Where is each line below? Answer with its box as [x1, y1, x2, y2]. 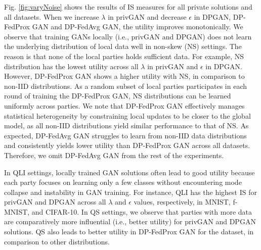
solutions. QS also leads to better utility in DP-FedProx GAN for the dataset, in [4, 226, 254, 237]
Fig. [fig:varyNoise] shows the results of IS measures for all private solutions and [4, 2, 252, 12]
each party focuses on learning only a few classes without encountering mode [4, 177, 242, 187]
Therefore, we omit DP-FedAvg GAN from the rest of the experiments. [4, 149, 224, 160]
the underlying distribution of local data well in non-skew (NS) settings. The [4, 41, 242, 52]
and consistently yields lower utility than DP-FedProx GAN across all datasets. [4, 140, 250, 151]
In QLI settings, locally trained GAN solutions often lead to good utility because [4, 167, 255, 177]
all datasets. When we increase [4, 11, 99, 22]
